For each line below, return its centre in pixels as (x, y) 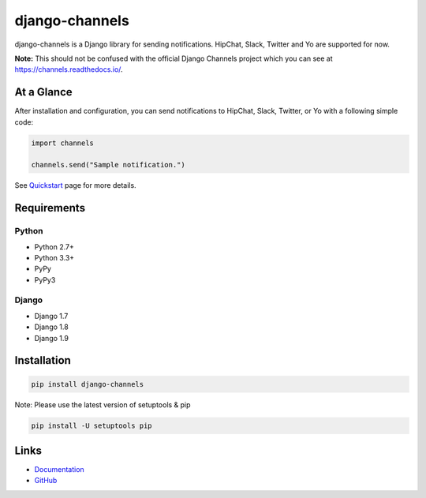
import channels (63, 143)
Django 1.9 (51, 338)
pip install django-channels (88, 384)
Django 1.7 (51, 316)
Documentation (59, 470)
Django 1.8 (51, 327)
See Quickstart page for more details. (76, 185)
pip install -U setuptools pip (92, 425)
